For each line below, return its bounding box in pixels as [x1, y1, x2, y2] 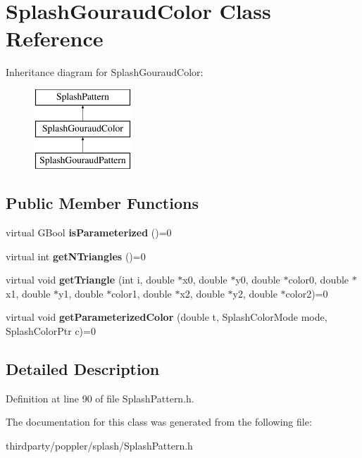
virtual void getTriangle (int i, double [6, 272, 175, 287]
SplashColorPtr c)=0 [6, 324, 96, 338]
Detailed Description [6, 358, 160, 380]
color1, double [111, 286, 172, 300]
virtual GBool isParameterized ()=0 [6, 225, 172, 240]
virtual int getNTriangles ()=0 [6, 248, 146, 263]
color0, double [288, 272, 349, 287]
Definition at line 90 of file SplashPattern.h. [6, 390, 194, 405]
